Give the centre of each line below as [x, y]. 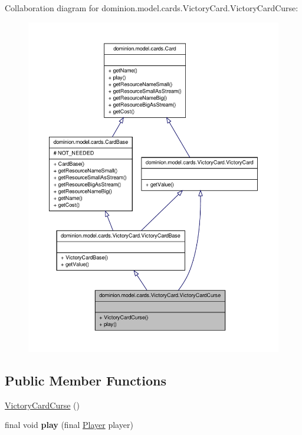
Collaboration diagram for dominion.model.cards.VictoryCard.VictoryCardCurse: [152, 8]
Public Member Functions [86, 380]
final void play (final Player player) [69, 425]
